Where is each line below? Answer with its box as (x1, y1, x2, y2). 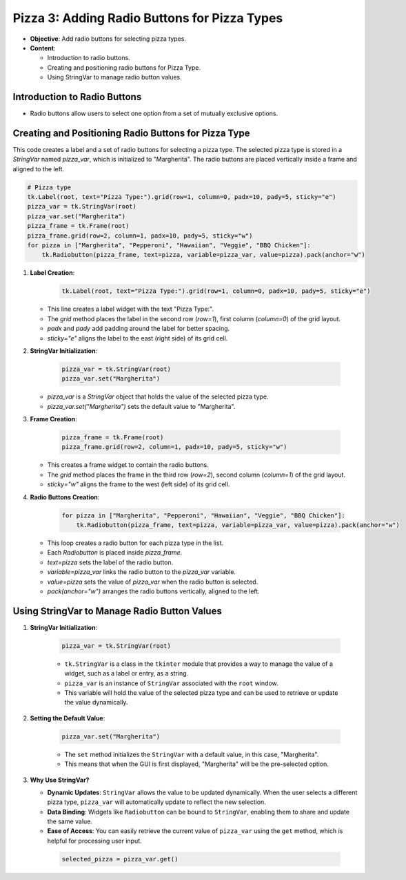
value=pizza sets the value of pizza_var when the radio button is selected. (47, 577, 258, 586)
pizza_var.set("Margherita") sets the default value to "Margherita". (47, 402, 236, 410)
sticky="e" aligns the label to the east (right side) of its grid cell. (47, 334, 228, 342)
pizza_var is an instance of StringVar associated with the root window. (64, 679, 278, 687)
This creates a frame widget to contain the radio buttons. (47, 461, 210, 469)
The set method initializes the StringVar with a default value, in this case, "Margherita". (64, 750, 319, 758)
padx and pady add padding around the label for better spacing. (47, 325, 230, 333)
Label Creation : (30, 269, 75, 277)
